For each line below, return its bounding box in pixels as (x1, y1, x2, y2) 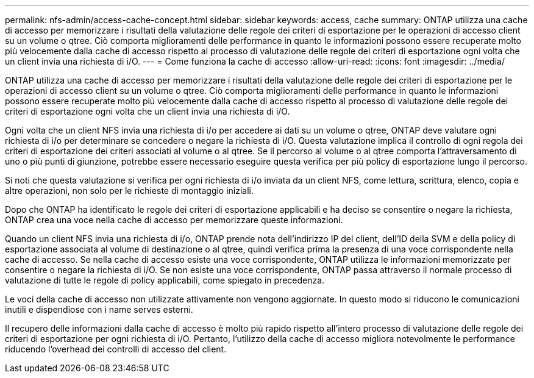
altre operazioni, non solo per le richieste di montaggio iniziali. (5, 185, 254, 196)
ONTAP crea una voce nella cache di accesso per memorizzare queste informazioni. (5, 215, 343, 225)
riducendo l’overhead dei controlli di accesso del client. (5, 344, 227, 354)
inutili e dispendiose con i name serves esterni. (5, 304, 193, 315)
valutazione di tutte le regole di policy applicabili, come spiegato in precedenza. (5, 275, 325, 285)
